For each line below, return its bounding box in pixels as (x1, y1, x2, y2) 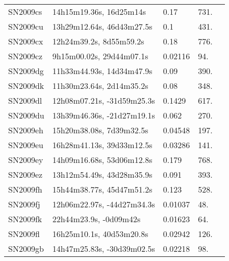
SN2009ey (8, 154, 43, 165)
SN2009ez (8, 169, 43, 180)
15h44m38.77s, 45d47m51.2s (52, 183, 152, 195)
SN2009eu (8, 139, 43, 151)
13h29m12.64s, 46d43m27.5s (52, 20, 152, 32)
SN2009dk (8, 80, 44, 91)
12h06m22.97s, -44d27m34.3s (52, 198, 155, 210)
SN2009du (8, 109, 44, 121)
